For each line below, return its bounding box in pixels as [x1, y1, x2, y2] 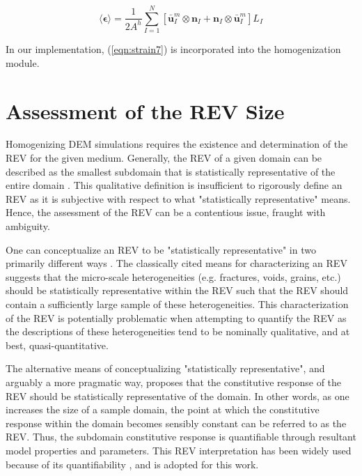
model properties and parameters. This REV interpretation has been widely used [6, 443, 352, 457]
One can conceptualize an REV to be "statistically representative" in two [6, 242, 316, 256]
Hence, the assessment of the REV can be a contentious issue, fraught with [6, 205, 326, 220]
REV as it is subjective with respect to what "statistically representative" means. [6, 191, 351, 206]
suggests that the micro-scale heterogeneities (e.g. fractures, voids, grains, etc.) [6, 269, 341, 284]
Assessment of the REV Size [6, 96, 285, 125]
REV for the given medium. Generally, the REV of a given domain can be [6, 151, 322, 165]
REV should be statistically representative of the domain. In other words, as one [6, 388, 349, 403]
